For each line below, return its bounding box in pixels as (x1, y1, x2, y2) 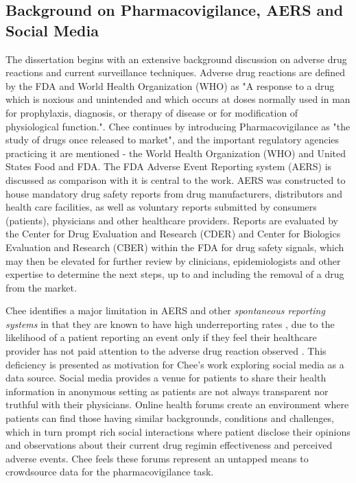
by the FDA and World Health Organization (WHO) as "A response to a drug (5, 78, 335, 93)
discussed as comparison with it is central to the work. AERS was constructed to (5, 172, 346, 187)
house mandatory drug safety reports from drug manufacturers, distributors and (5, 186, 342, 200)
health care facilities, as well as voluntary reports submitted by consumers (5, 200, 317, 214)
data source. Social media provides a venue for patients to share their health (5, 370, 327, 385)
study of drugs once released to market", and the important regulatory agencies (5, 132, 340, 147)
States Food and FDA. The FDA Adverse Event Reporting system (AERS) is (5, 159, 332, 174)
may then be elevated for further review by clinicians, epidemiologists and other (5, 253, 341, 268)
